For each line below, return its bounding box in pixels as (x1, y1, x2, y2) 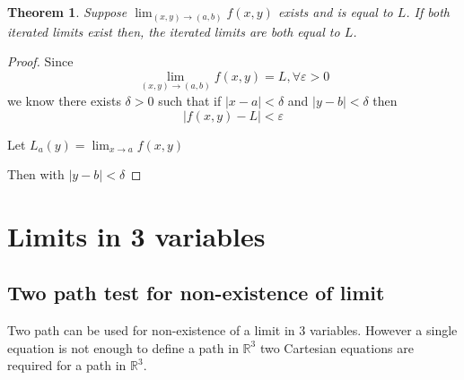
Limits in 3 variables (7, 217, 266, 254)
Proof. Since (7, 52, 74, 71)
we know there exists (7, 91, 121, 109)
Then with (7, 165, 65, 184)
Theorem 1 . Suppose (7, 3, 127, 21)
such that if (158, 91, 222, 109)
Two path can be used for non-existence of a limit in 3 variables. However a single (7, 321, 458, 340)
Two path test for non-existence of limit (7, 279, 385, 307)
